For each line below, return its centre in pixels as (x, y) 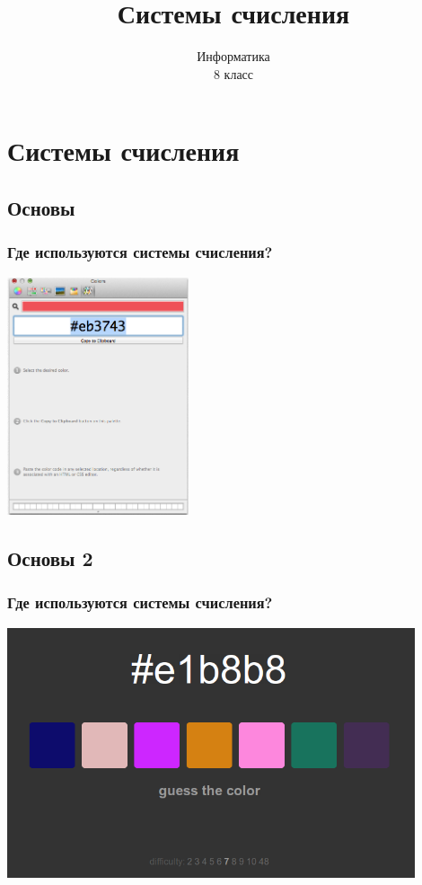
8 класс (233, 73)
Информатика (233, 56)
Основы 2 (50, 558)
